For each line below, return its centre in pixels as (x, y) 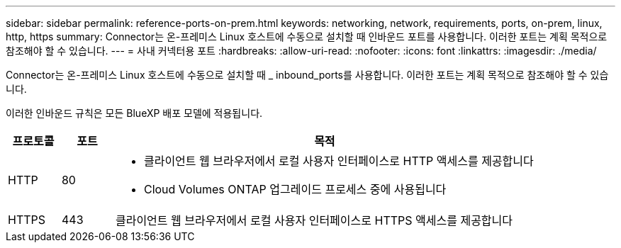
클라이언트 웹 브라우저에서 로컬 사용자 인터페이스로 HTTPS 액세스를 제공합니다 (314, 220)
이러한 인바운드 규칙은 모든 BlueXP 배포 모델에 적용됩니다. (134, 113)
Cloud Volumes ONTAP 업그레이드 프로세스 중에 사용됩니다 (295, 189)
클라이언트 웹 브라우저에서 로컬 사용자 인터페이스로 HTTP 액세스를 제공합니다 (339, 161)
